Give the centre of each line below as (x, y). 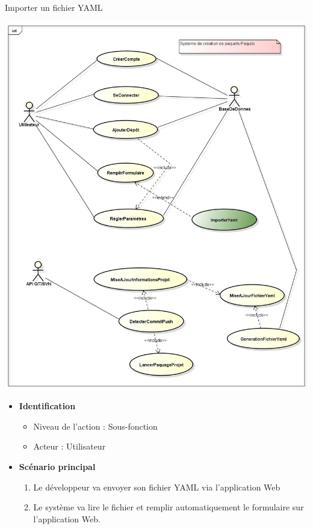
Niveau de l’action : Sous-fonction (95, 426)
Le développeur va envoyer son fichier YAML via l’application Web (157, 487)
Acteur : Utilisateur (70, 446)
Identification (47, 406)
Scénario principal (57, 466)
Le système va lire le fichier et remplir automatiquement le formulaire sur (169, 507)
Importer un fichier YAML (54, 7)
